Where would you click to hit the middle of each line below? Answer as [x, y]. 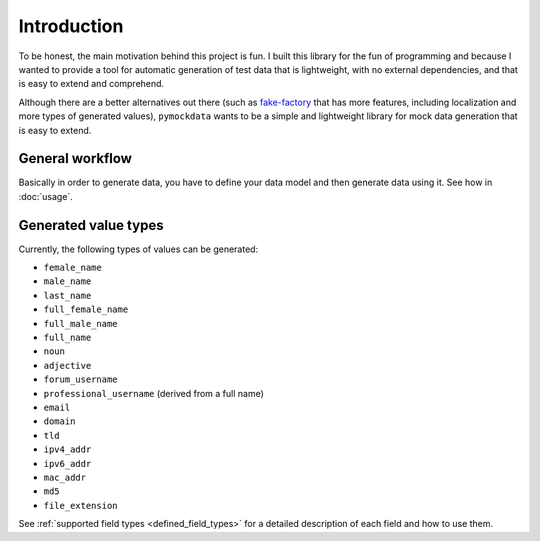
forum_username [81, 379]
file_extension [81, 505]
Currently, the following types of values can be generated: [138, 249]
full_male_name [81, 323]
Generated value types [91, 225]
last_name [67, 295]
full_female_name [86, 309]
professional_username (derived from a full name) [154, 393]
